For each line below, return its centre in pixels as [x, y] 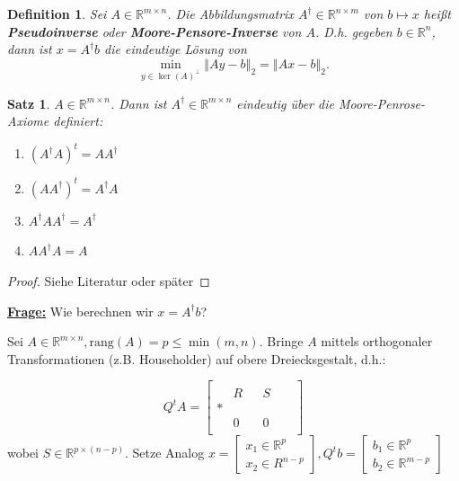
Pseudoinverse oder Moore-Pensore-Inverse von [154, 31]
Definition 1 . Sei [57, 13]
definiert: [78, 121]
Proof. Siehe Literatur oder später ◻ [109, 280]
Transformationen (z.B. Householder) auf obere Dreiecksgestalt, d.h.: [197, 358]
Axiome [28, 121]
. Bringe [281, 341]
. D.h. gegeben [353, 31]
